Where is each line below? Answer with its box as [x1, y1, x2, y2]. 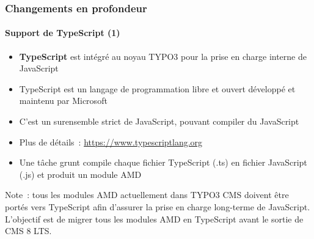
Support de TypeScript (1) [5, 26, 120, 39]
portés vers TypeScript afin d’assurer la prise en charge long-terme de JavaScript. [5, 200, 310, 213]
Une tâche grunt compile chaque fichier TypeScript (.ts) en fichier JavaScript [19, 156, 307, 169]
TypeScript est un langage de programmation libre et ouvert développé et [19, 82, 296, 95]
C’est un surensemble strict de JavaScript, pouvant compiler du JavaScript [19, 115, 299, 128]
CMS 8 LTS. [5, 224, 52, 237]
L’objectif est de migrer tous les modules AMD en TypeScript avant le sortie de [5, 212, 304, 225]
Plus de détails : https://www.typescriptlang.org [19, 135, 203, 148]
